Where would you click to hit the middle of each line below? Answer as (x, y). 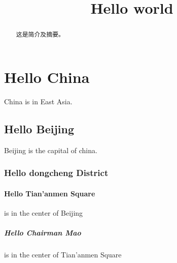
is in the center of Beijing (44, 212)
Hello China (47, 77)
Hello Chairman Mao (43, 232)
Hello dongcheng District (56, 173)
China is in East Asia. (38, 101)
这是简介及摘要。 (40, 34)
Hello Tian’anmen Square (50, 193)
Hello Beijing (39, 128)
